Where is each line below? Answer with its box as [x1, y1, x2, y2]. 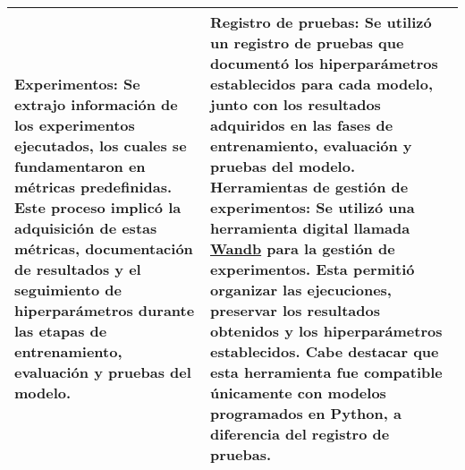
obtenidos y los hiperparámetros [210, 320, 443, 341]
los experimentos [14, 115, 135, 135]
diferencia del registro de [210, 423, 390, 444]
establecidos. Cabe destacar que [210, 341, 439, 362]
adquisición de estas [14, 218, 157, 238]
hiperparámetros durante [14, 300, 195, 320]
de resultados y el [14, 259, 141, 279]
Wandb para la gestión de [210, 238, 395, 259]
